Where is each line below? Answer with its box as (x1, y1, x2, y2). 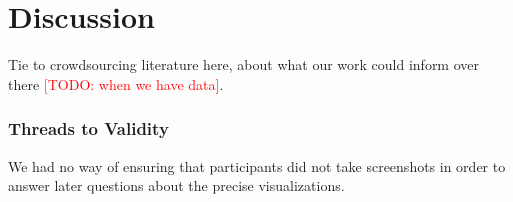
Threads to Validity (8, 116, 169, 141)
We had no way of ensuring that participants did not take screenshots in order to (8, 155, 506, 176)
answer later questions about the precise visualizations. (8, 175, 345, 196)
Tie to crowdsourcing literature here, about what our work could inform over (8, 54, 480, 75)
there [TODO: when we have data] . (8, 73, 224, 94)
